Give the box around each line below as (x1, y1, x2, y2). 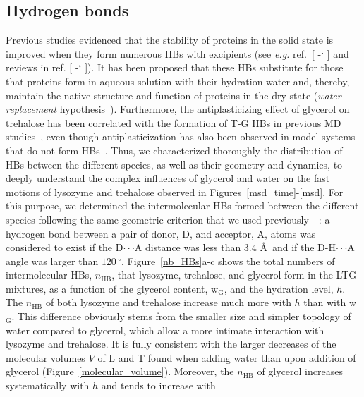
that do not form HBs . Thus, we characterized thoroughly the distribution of (6, 142, 343, 157)
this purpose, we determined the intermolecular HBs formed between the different (6, 198, 359, 213)
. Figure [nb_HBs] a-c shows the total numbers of (121, 253, 335, 268)
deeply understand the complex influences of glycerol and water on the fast (6, 171, 330, 185)
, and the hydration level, (224, 281, 334, 295)
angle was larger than (6, 253, 99, 268)
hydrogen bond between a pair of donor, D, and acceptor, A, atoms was (6, 226, 316, 240)
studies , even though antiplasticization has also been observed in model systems (6, 129, 356, 144)
